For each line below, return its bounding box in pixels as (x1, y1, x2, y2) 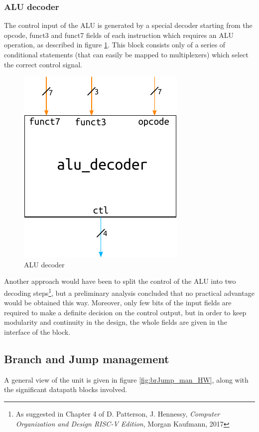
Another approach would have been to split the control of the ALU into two (4, 276, 236, 286)
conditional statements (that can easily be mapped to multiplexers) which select (4, 49, 249, 59)
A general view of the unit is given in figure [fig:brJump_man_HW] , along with (4, 374, 249, 385)
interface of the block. (4, 327, 71, 337)
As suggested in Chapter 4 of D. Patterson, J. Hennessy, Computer (15, 408, 220, 419)
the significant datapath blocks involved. (4, 384, 128, 395)
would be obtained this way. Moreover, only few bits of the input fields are (4, 297, 232, 308)
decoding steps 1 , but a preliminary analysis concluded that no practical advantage (4, 286, 255, 298)
